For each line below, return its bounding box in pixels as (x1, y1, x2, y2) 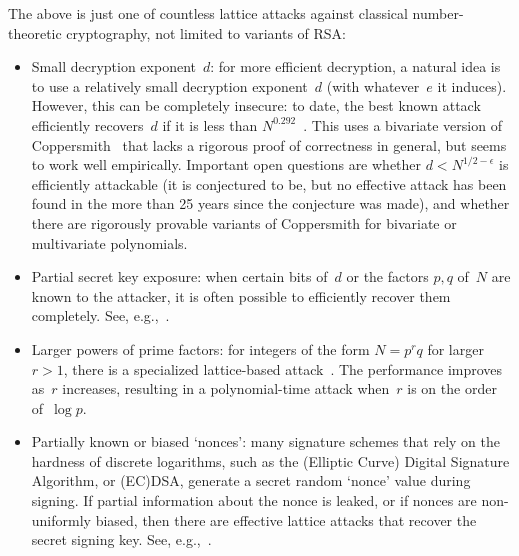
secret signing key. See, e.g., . (31, 529, 212, 550)
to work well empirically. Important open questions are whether (31, 154, 422, 175)
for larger (427, 338, 484, 359)
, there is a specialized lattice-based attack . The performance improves (63, 358, 503, 379)
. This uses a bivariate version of (303, 114, 502, 135)
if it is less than (162, 114, 258, 135)
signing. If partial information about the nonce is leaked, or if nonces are (31, 490, 477, 511)
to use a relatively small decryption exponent (31, 75, 308, 96)
